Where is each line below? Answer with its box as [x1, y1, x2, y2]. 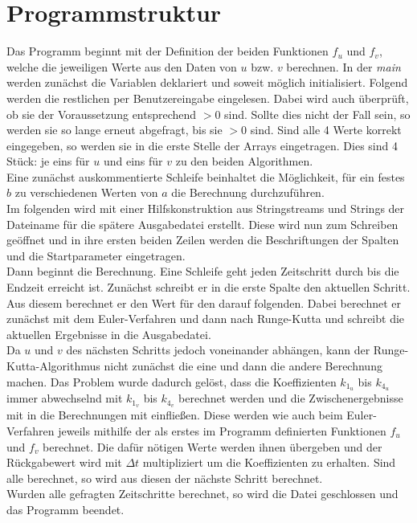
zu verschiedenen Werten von [14, 184, 158, 201]
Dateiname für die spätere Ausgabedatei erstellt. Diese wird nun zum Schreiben [6, 215, 399, 232]
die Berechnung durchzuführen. [171, 184, 325, 201]
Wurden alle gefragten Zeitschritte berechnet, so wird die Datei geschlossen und [6, 485, 399, 502]
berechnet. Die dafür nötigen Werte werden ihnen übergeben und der [43, 438, 382, 455]
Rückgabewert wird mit [6, 454, 122, 471]
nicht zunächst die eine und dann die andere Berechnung [104, 358, 382, 374]
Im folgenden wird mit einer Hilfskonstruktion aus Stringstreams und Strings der [6, 200, 405, 217]
